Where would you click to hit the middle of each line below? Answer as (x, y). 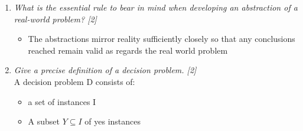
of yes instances (113, 121)
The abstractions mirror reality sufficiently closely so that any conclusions (162, 39)
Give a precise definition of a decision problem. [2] (105, 70)
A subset (44, 121)
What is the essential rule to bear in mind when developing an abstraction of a (156, 7)
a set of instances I (62, 101)
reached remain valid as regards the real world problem (128, 50)
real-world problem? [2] (55, 19)
